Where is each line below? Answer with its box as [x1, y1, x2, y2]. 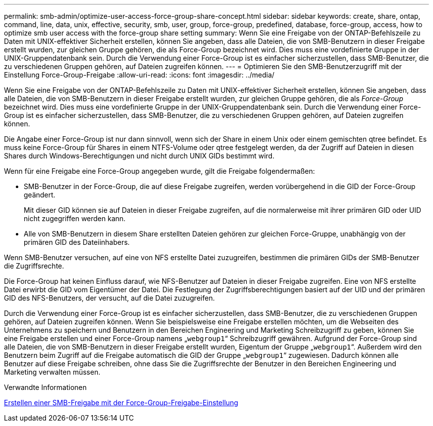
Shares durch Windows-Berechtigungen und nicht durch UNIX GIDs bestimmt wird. [4, 152, 275, 160]
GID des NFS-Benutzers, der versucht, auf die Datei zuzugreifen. [4, 294, 215, 302]
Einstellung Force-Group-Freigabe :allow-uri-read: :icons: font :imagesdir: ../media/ [4, 71, 275, 79]
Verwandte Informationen [4, 383, 87, 391]
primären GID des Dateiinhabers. [24, 238, 130, 246]
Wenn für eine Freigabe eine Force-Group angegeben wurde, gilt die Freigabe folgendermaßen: [4, 167, 315, 175]
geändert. [24, 191, 55, 199]
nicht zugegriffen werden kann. [24, 214, 126, 223]
